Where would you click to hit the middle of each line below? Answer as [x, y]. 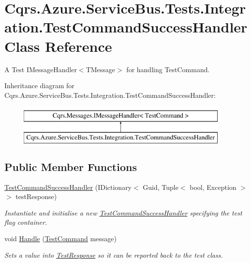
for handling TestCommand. [168, 69]
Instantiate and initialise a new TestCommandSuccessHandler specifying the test [123, 212]
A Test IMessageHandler [41, 69]
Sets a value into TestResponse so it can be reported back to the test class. [114, 255]
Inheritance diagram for [39, 85]
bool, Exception [213, 187]
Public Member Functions [71, 166]
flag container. [26, 222]
